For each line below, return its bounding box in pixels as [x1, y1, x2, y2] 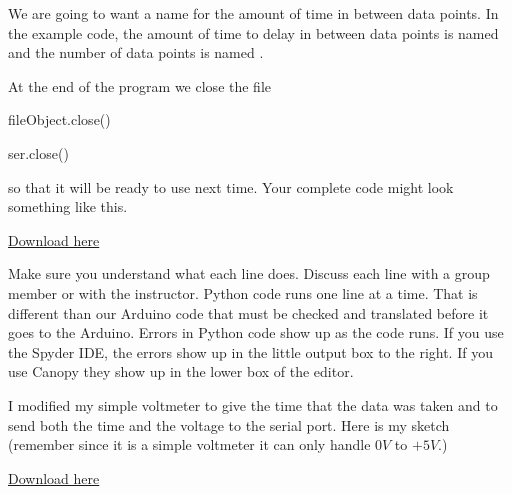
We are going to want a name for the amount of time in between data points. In [8, 3, 499, 23]
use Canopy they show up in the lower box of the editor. [8, 361, 354, 382]
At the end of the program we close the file [8, 75, 272, 96]
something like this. [8, 196, 128, 217]
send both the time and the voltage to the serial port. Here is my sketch [8, 414, 450, 435]
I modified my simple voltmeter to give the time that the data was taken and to [8, 394, 498, 415]
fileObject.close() [8, 109, 111, 130]
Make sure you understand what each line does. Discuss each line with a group [8, 263, 490, 284]
